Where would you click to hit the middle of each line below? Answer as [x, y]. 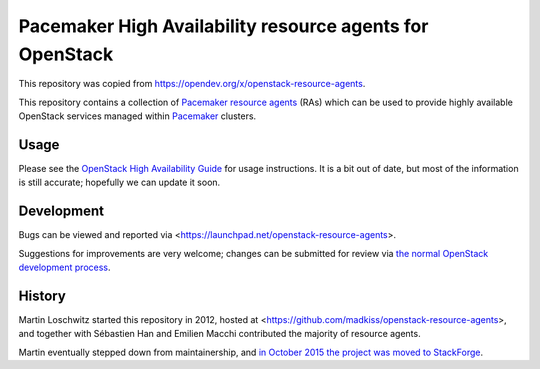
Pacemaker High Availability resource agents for [223, 26]
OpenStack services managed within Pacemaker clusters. [137, 116]
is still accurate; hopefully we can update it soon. [119, 182]
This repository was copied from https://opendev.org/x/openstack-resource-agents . [192, 84]
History [42, 295]
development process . [64, 267]
